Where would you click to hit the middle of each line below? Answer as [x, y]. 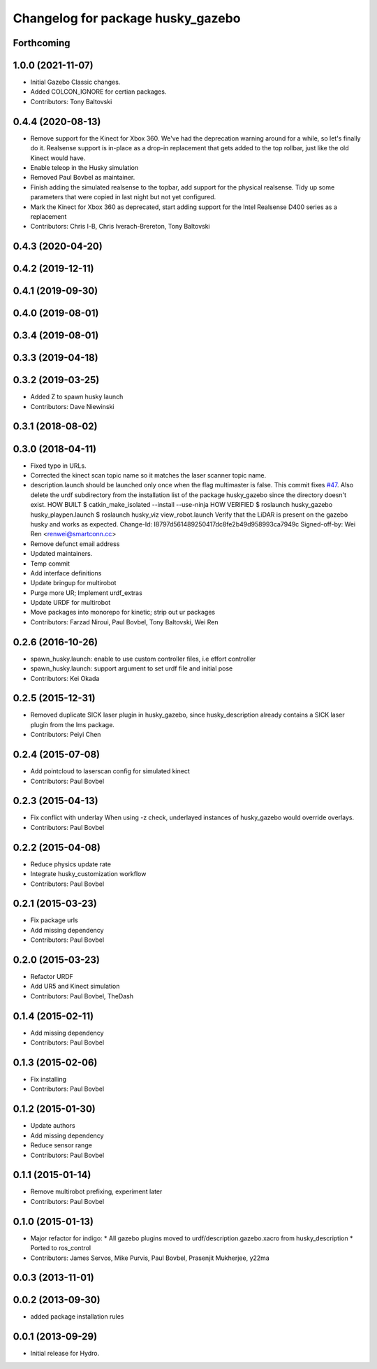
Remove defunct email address [75, 544]
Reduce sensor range [61, 1145]
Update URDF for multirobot [71, 603]
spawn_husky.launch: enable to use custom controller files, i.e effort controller [143, 659]
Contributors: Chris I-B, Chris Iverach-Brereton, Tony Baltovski [120, 227]
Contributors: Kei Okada [65, 678]
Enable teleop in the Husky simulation [84, 167]
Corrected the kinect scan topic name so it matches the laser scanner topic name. [148, 475]
